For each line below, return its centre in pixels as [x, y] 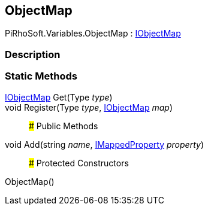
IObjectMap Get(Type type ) [59, 97]
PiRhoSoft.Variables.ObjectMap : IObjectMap [93, 34]
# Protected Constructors [79, 163]
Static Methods [41, 76]
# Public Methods [64, 126]
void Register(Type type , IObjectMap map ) [89, 107]
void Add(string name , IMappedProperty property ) [104, 144]
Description [33, 54]
